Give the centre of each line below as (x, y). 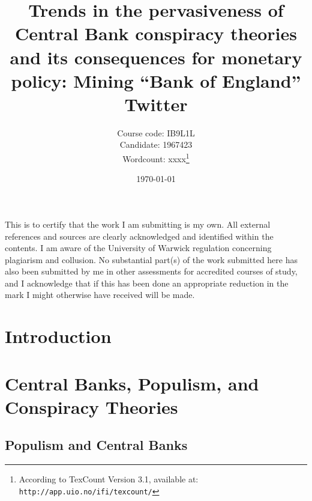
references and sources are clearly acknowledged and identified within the (139, 236)
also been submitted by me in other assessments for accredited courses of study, (151, 271)
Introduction (58, 336)
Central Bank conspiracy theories (156, 33)
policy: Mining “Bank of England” (156, 80)
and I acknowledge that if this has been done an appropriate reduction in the (147, 283)
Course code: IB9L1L (156, 132)
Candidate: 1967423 (156, 144)
